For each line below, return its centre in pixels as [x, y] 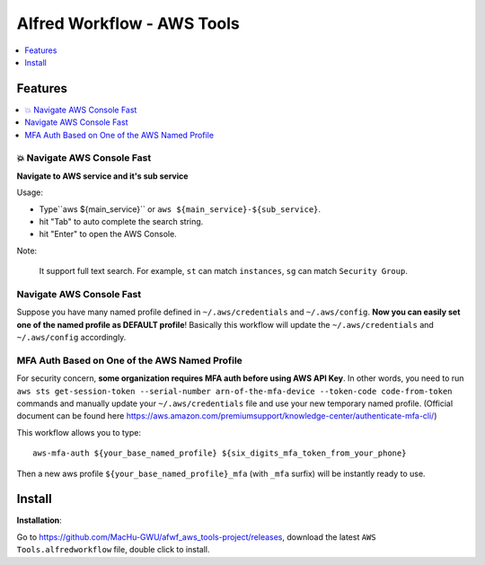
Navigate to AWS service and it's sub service [102, 176]
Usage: [30, 192]
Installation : [39, 520]
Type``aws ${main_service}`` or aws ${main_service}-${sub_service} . [180, 209]
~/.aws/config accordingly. [71, 338]
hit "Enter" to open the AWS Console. [108, 234]
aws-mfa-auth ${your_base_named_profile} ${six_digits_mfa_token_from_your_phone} [220, 453]
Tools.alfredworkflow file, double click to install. [113, 550]
